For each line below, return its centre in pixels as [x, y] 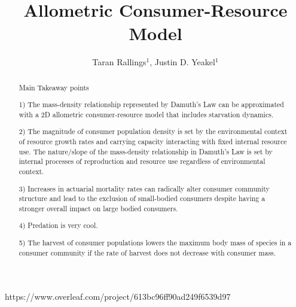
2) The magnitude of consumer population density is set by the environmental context [153, 131]
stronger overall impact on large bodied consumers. [98, 208]
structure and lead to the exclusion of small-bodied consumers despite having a [142, 198]
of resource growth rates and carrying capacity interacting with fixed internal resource [153, 142]
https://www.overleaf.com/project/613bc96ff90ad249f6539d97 [118, 297]
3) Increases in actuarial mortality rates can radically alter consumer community [144, 188]
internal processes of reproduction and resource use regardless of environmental [142, 161]
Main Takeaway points [54, 87]
